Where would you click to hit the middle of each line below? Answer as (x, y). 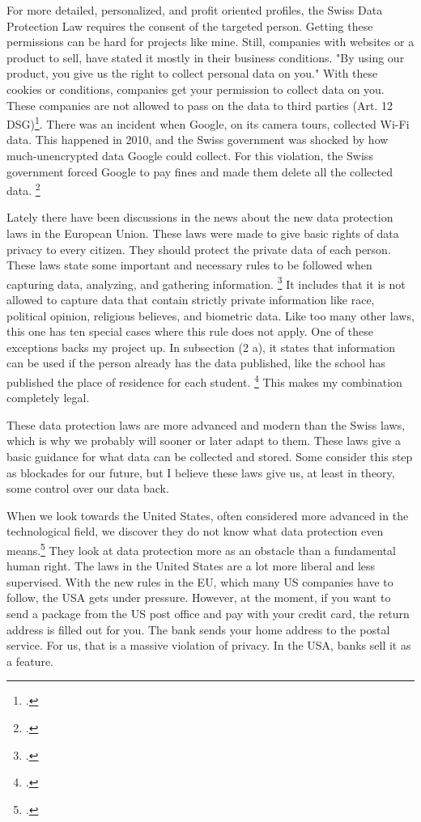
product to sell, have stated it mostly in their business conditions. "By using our (206, 57)
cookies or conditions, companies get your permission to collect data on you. (196, 89)
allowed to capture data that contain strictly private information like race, (191, 300)
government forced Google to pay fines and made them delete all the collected (200, 171)
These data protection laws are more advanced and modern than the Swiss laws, (206, 424)
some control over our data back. (88, 488)
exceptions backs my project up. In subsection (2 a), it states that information (201, 347)
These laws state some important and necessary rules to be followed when (189, 265)
